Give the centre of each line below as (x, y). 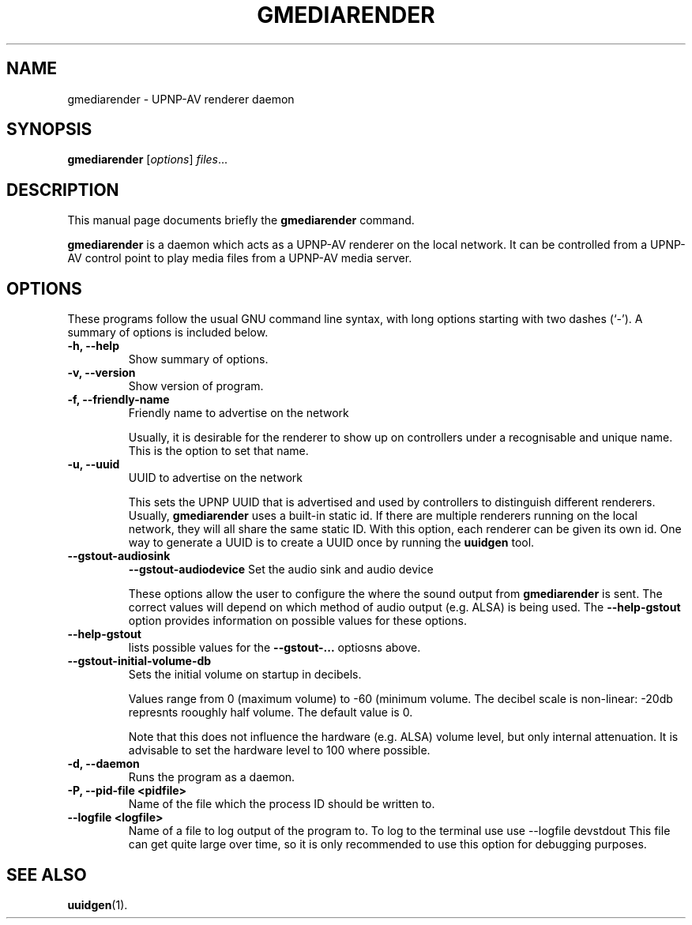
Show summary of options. (198, 359)
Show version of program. (196, 386)
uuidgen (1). (98, 904)
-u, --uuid (94, 464)
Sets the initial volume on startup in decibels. (245, 675)
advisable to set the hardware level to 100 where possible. (279, 750)
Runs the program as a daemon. (212, 777)
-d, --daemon (103, 764)
